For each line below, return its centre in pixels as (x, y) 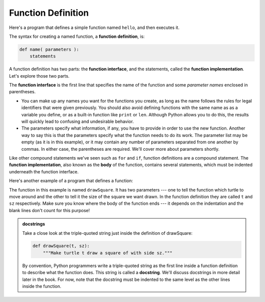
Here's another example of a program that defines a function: (71, 181)
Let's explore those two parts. (39, 76)
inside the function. (42, 286)
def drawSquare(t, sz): (61, 246)
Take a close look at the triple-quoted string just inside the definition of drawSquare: (107, 233)
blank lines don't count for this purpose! (50, 210)
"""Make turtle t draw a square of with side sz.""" (108, 253)
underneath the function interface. (44, 171)
